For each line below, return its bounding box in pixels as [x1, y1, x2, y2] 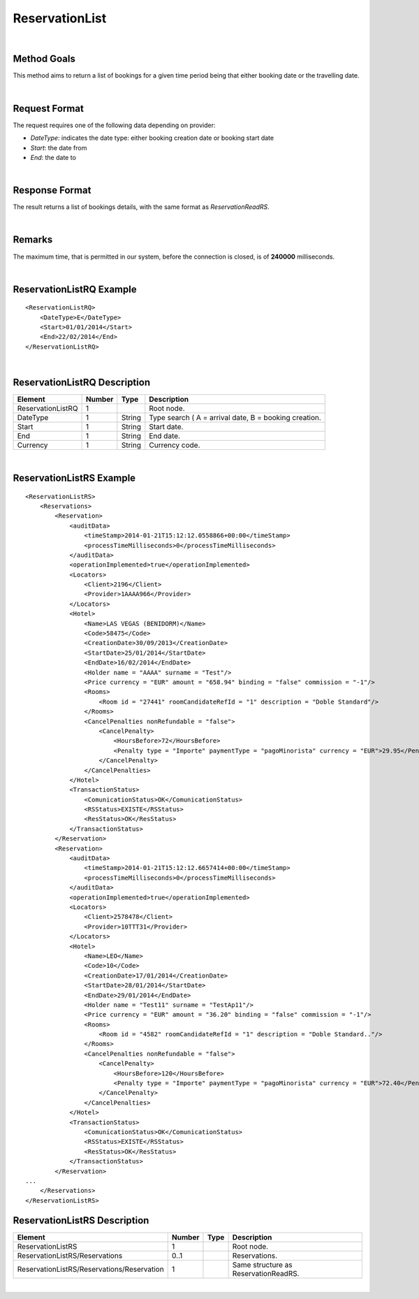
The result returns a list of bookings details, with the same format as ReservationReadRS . [13, 203, 270, 211]
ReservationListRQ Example [13, 283, 137, 295]
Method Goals [13, 53, 76, 65]
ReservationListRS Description [13, 1214, 149, 1226]
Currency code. [149, 440, 200, 450]
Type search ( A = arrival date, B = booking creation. [149, 413, 321, 423]
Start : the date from [30, 143, 87, 152]
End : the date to [30, 153, 77, 161]
